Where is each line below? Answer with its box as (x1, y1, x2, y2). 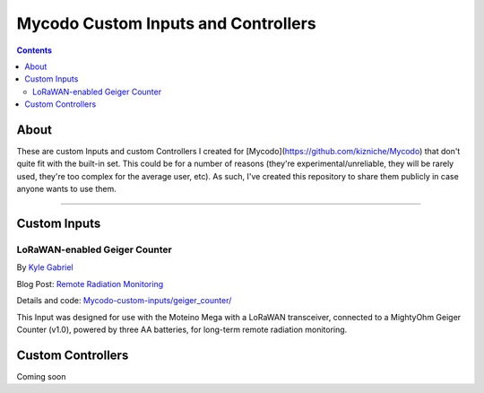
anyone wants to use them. (16, 184, 117, 195)
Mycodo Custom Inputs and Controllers (16, 13, 317, 33)
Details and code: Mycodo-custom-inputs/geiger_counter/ (16, 295, 232, 306)
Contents (16, 45, 53, 56)
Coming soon (16, 371, 66, 381)
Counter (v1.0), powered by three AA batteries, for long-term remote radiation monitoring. (16, 324, 348, 335)
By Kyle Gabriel (16, 262, 73, 273)
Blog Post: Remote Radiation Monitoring (16, 278, 164, 289)
